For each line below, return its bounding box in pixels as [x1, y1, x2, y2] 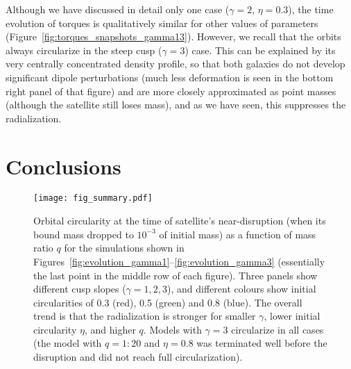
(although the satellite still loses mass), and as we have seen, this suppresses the [6, 97, 346, 112]
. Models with [143, 322, 202, 336]
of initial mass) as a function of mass [159, 227, 316, 241]
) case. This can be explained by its [185, 42, 336, 57]
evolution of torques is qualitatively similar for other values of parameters [6, 15, 318, 30]
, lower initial [264, 309, 320, 323]
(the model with [33, 336, 102, 350]
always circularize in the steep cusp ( [6, 42, 162, 57]
